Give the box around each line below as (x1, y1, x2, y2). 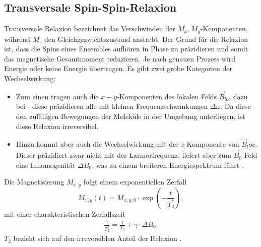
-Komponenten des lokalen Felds (117, 91, 217, 101)
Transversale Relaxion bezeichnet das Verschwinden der (4, 23, 175, 34)
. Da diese (220, 101, 251, 111)
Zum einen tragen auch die (16, 91, 99, 101)
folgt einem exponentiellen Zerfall (83, 176, 187, 187)
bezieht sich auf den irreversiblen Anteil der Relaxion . (13, 233, 182, 243)
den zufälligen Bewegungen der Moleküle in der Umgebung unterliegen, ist (16, 111, 245, 121)
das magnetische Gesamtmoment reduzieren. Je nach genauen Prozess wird (4, 53, 236, 64)
